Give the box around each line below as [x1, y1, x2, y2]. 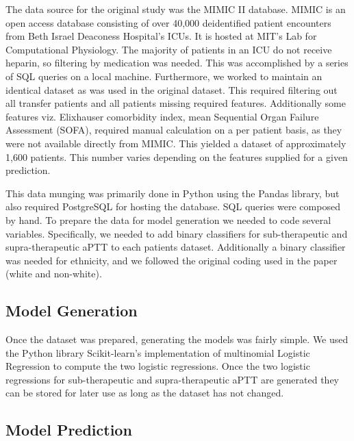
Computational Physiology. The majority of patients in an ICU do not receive [5, 42, 332, 56]
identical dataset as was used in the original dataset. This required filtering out [5, 82, 338, 97]
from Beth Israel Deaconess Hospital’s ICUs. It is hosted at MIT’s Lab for [5, 29, 317, 43]
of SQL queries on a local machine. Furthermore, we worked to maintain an [5, 68, 323, 83]
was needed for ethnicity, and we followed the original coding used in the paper [5, 253, 338, 267]
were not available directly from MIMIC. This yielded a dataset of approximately [5, 136, 346, 150]
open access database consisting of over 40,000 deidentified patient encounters [5, 15, 331, 29]
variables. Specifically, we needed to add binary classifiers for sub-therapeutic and [5, 226, 348, 240]
